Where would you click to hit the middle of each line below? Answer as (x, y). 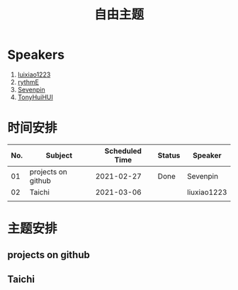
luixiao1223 (34, 74)
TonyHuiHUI (35, 97)
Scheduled (123, 151)
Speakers (36, 55)
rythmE (28, 82)
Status (169, 155)
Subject (59, 155)
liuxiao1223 (207, 192)
